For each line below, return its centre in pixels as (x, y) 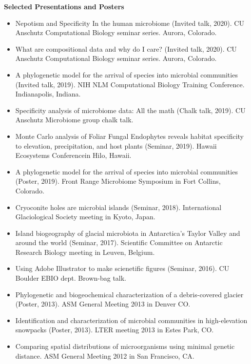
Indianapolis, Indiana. (48, 94)
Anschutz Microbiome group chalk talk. (74, 120)
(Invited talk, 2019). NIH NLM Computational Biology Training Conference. (130, 84)
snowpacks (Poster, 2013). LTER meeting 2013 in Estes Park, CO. (115, 330)
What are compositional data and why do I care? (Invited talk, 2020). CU (126, 48)
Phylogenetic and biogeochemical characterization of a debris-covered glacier (129, 294)
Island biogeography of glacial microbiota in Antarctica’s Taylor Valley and (128, 233)
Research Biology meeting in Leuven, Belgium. (85, 252)
